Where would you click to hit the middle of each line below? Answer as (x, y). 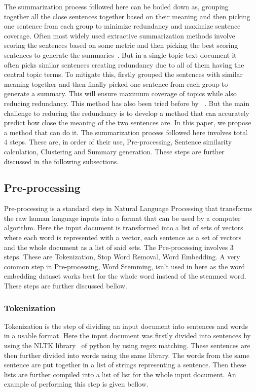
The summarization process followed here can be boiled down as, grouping (116, 6)
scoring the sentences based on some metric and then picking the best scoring (121, 45)
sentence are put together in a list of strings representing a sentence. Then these (125, 365)
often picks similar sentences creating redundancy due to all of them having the (124, 64)
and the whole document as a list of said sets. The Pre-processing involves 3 (119, 247)
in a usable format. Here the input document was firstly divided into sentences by (128, 336)
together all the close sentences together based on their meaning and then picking (127, 16)
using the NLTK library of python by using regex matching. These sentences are (127, 345)
